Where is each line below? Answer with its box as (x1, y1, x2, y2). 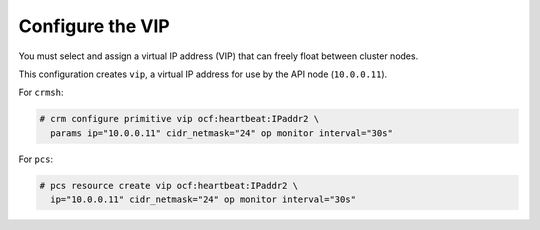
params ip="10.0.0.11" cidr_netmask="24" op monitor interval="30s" (50, 127, 394, 139)
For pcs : (18, 153, 54, 165)
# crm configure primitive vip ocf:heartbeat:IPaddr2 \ (39, 113, 320, 125)
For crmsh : (18, 86, 64, 99)
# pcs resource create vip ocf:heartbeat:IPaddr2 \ (39, 180, 299, 191)
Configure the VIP (18, 15, 170, 37)
